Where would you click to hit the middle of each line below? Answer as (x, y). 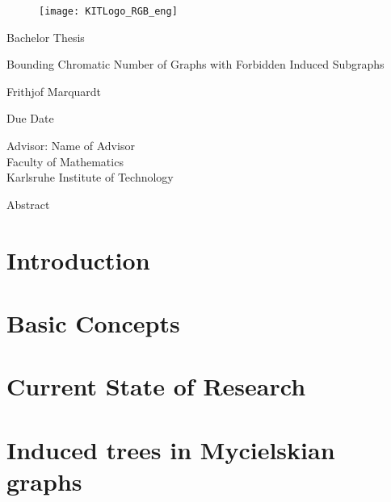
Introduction (78, 259)
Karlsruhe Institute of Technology (90, 177)
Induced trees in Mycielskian (171, 449)
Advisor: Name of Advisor (71, 146)
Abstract (28, 204)
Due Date (30, 118)
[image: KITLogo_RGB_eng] (108, 11)
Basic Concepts (93, 322)
